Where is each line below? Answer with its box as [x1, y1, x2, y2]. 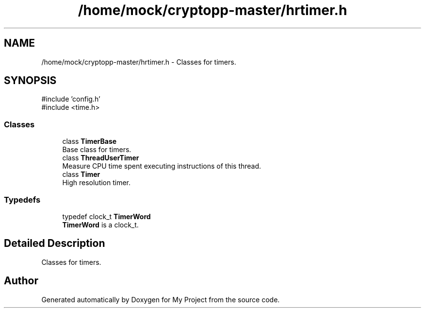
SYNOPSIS [4, 74, 57, 87]
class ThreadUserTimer [62, 154, 139, 162]
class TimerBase [62, 137, 117, 146]
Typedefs [4, 194, 41, 205]
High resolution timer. [62, 178, 131, 187]
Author [4, 275, 38, 287]
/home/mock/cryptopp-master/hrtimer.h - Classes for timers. [41, 57, 236, 66]
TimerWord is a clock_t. [62, 220, 139, 229]
